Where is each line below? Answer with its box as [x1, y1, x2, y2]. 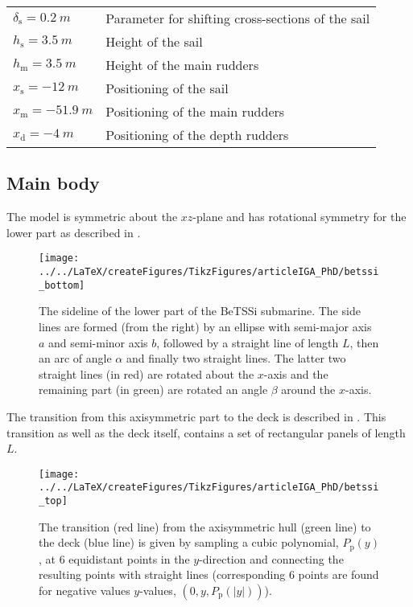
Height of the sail [105, 32, 203, 51]
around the [281, 381, 336, 398]
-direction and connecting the [199, 550, 344, 567]
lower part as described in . [6, 224, 141, 240]
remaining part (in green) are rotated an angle [39, 381, 268, 398]
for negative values [39, 581, 130, 598]
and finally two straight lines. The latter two [126, 350, 346, 367]
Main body [6, 170, 100, 195]
